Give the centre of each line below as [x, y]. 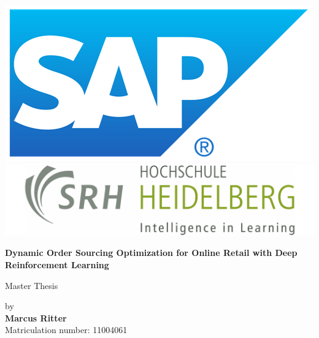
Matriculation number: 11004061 [66, 330]
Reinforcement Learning [57, 264]
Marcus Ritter [36, 317]
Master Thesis [32, 285]
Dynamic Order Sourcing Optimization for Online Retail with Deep [151, 253]
